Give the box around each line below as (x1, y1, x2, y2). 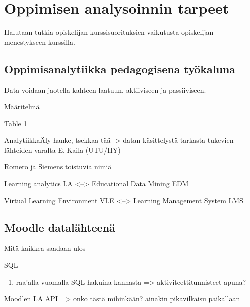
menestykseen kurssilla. (4, 36, 75, 47)
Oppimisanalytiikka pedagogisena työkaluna (4, 61, 236, 76)
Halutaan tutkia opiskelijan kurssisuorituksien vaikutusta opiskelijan (4, 27, 214, 37)
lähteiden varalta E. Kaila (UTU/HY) (4, 144, 121, 155)
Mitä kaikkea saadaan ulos (4, 243, 86, 253)
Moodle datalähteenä (4, 219, 115, 235)
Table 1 (4, 118, 27, 128)
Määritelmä (4, 101, 40, 112)
